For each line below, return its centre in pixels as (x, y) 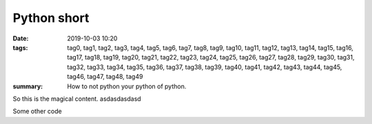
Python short (51, 18)
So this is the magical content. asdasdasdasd (77, 99)
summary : (28, 86)
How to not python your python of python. (127, 86)
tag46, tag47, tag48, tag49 (105, 77)
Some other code (37, 111)
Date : (21, 38)
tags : (20, 47)
